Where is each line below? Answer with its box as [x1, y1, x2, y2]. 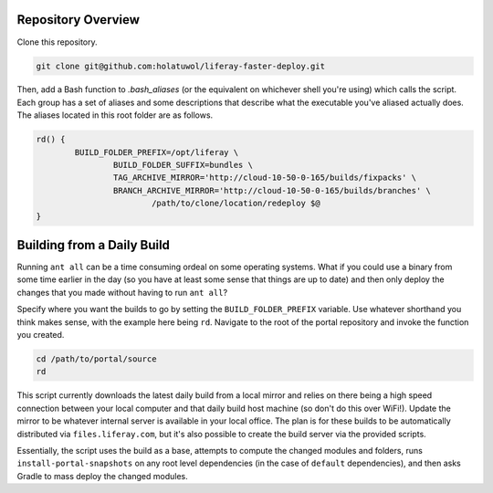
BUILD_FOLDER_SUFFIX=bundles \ [112, 160, 253, 171]
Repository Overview [16, 12, 141, 27]
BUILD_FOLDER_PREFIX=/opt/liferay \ [74, 147, 239, 157]
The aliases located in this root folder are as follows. [16, 110, 214, 121]
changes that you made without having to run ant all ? [16, 287, 228, 298]
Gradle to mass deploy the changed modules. [16, 470, 188, 481]
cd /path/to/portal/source [36, 354, 157, 364]
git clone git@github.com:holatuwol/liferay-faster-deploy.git [36, 60, 326, 71]
